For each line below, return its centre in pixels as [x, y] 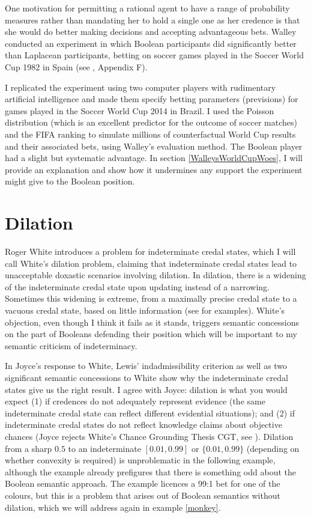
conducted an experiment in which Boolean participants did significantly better [151, 43]
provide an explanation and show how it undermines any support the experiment [154, 169]
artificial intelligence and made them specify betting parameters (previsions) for [152, 99]
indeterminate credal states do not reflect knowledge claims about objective [143, 425]
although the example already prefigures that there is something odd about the [150, 471]
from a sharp [29, 448]
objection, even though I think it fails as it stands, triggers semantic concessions [152, 322]
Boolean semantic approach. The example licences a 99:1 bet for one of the [143, 483]
